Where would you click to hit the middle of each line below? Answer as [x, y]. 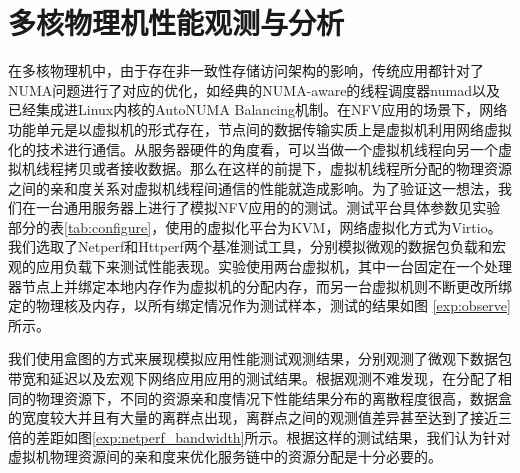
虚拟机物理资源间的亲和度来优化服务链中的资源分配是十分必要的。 [225, 456]
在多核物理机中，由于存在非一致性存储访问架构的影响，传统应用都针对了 [246, 70]
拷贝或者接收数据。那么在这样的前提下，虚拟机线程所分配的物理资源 [287, 168]
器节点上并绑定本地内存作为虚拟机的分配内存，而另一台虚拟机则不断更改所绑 [260, 285]
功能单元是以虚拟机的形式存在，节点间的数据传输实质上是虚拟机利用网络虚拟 [260, 128]
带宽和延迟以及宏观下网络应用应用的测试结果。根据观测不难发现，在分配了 [253, 378]
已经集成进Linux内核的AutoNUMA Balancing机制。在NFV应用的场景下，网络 [258, 109]
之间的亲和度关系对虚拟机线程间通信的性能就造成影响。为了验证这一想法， [253, 187]
